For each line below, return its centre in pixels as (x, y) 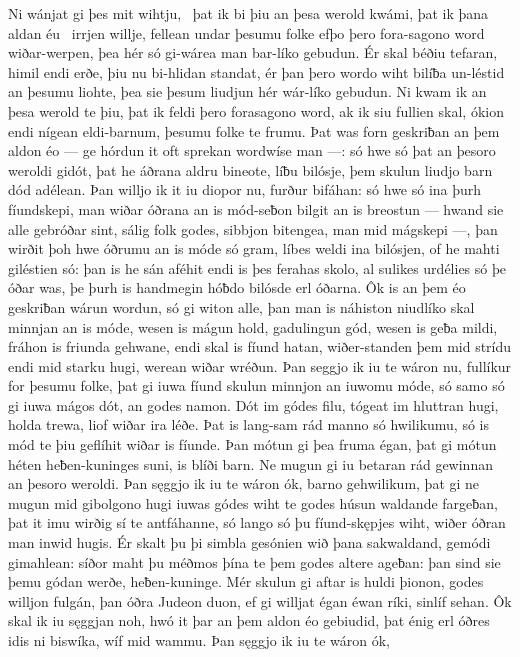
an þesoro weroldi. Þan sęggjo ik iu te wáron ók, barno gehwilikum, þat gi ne (244, 483)
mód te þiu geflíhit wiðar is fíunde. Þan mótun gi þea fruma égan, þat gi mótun (252, 444)
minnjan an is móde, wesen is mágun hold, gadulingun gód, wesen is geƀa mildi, (253, 326)
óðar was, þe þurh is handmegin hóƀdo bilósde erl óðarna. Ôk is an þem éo (237, 287)
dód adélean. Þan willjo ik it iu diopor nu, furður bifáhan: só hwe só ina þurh (245, 189)
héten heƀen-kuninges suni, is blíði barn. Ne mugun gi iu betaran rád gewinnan (250, 463)
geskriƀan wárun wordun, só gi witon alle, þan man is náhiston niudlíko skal (241, 306)
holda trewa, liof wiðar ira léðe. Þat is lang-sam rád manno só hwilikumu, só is (248, 424)
